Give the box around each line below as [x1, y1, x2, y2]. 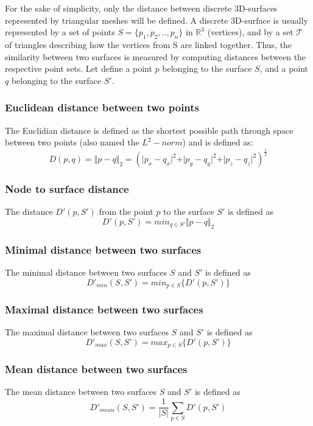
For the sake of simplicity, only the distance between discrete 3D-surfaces [5, 2, 278, 14]
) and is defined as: [182, 136, 253, 148]
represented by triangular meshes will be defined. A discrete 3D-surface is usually [5, 13, 308, 26]
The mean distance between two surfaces [5, 385, 157, 398]
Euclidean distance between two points [5, 100, 200, 115]
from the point [99, 205, 153, 218]
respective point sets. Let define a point [5, 62, 152, 75]
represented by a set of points [5, 26, 115, 38]
